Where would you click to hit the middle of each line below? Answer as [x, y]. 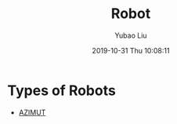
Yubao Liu [131, 35]
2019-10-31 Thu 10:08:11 [131, 50]
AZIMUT [32, 112]
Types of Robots [62, 90]
